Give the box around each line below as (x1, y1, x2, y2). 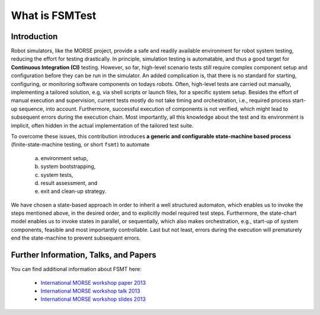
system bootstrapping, (40, 163, 96, 170)
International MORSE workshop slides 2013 (40, 295, 146, 303)
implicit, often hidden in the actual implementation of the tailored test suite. (11, 122, 194, 129)
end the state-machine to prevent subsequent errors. (11, 234, 141, 241)
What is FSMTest (11, 9, 97, 22)
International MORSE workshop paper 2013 (40, 279, 146, 286)
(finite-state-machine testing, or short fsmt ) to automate (11, 141, 150, 148)
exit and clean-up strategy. (40, 187, 107, 195)
